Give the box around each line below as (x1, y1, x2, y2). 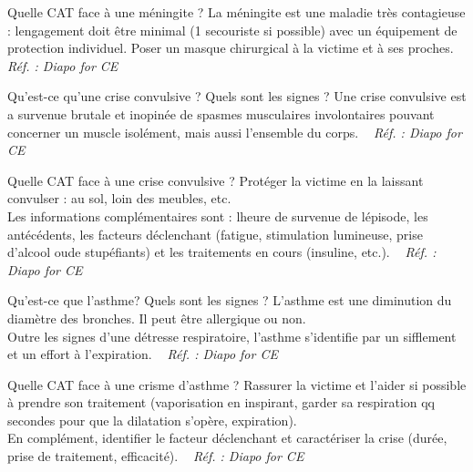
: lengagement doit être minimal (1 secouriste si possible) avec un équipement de (7, 20, 458, 39)
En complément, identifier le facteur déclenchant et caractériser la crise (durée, (7, 428, 447, 447)
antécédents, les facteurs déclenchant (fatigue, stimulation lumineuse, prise (7, 224, 423, 243)
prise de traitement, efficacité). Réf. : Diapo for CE (7, 446, 304, 466)
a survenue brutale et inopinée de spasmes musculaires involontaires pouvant (7, 104, 435, 123)
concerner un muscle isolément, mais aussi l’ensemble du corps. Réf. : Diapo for (7, 122, 462, 141)
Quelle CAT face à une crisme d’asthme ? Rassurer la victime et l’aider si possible (7, 375, 467, 394)
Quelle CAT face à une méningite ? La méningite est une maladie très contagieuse (7, 3, 466, 21)
